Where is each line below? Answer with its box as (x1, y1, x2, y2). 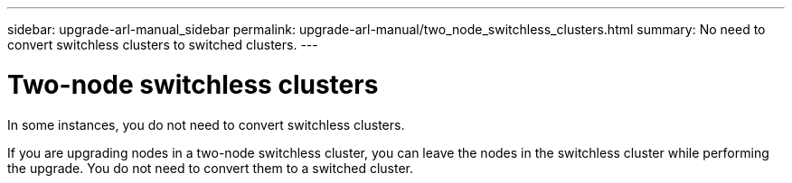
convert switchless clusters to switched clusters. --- (7, 37, 318, 52)
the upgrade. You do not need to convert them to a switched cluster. (7, 160, 413, 176)
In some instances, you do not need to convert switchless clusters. (7, 116, 405, 133)
